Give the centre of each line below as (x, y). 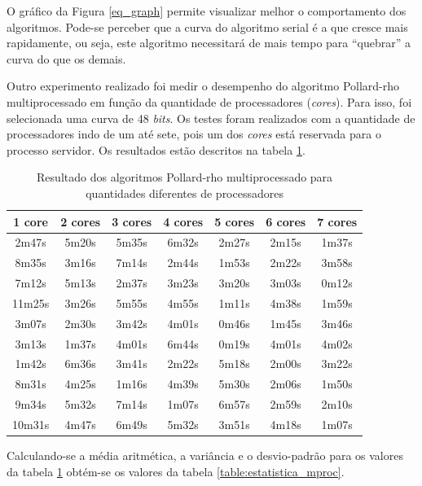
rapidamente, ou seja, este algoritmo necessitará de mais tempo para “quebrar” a (209, 43)
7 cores (337, 221)
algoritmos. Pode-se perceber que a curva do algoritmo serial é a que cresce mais (207, 26)
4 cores (183, 221)
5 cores (235, 221)
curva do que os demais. (66, 58)
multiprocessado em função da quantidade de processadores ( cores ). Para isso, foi (209, 101)
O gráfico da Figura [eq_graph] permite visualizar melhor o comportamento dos (207, 11)
